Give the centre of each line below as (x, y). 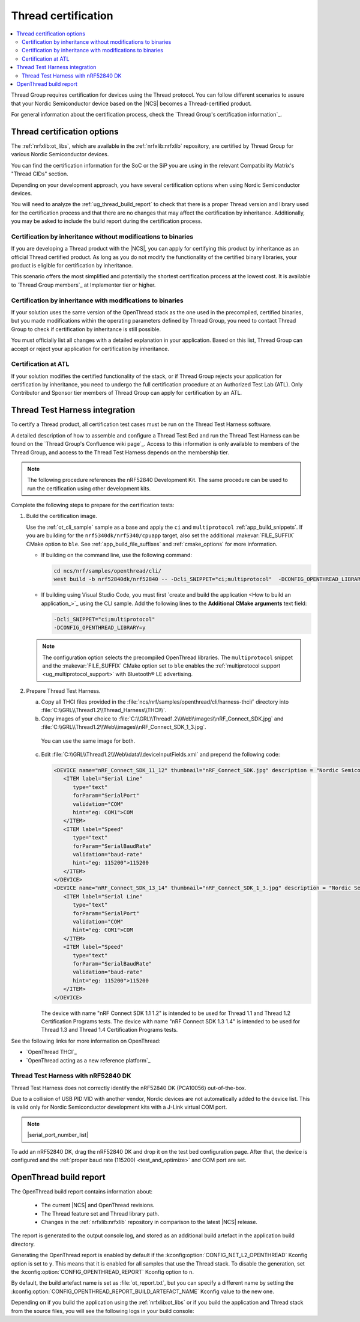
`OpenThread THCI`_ (52, 1052)
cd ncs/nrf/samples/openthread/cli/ (108, 571)
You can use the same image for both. (88, 741)
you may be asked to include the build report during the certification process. (107, 221)
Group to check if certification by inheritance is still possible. (86, 329)
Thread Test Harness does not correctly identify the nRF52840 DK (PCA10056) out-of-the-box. (129, 1088)
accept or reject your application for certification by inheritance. (90, 349)
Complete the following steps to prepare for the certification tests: (93, 505)
